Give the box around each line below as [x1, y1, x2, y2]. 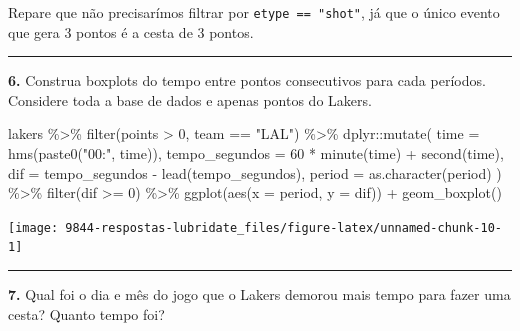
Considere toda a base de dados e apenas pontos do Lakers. [8, 89, 372, 110]
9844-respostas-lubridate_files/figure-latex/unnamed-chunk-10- [65, 220, 502, 235]
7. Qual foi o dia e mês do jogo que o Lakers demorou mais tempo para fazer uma [8, 284, 511, 305]
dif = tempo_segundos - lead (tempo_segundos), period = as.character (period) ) [8, 162, 502, 183]
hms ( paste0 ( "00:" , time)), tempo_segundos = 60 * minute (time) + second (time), [8, 143, 504, 164]
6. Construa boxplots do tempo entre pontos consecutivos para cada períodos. [8, 70, 486, 91]
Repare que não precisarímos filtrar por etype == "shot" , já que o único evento [8, 2, 500, 22]
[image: [8, 220, 59, 235]
